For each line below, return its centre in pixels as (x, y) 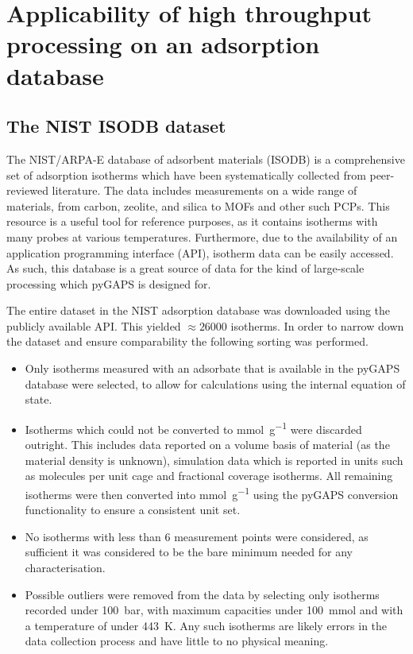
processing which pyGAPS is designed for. (109, 283)
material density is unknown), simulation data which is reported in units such (214, 460)
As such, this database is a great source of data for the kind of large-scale (185, 268)
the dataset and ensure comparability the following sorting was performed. (187, 341)
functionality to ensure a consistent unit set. (133, 510)
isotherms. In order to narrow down (317, 325)
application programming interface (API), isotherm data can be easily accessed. (200, 252)
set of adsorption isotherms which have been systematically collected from (186, 174)
